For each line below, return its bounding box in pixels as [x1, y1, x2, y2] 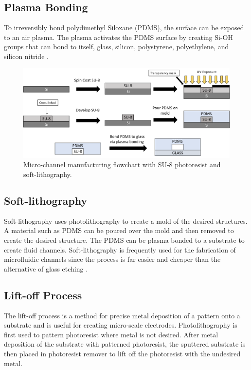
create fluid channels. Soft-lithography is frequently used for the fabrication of [4, 244, 236, 254]
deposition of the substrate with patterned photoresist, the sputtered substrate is [4, 339, 246, 349]
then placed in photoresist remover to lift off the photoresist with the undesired [4, 348, 241, 358]
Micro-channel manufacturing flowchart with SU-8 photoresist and [23, 159, 221, 170]
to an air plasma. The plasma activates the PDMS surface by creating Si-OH [4, 32, 233, 42]
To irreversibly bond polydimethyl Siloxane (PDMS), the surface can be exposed [4, 22, 244, 33]
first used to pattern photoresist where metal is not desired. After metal [4, 329, 218, 339]
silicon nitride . [4, 51, 49, 61]
